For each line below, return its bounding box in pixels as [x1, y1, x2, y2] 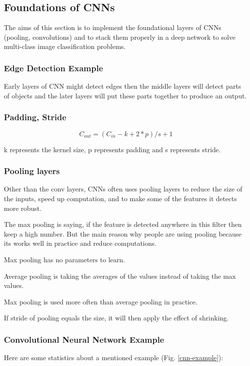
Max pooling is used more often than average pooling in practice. [4, 296, 198, 306]
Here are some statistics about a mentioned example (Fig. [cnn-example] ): [4, 352, 223, 363]
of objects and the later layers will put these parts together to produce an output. [4, 90, 247, 100]
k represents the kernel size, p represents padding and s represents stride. [4, 144, 221, 154]
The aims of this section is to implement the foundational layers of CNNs [4, 22, 221, 32]
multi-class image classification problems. [4, 41, 126, 51]
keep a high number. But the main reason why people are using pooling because [4, 228, 242, 239]
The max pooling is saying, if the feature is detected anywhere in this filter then [4, 219, 242, 229]
